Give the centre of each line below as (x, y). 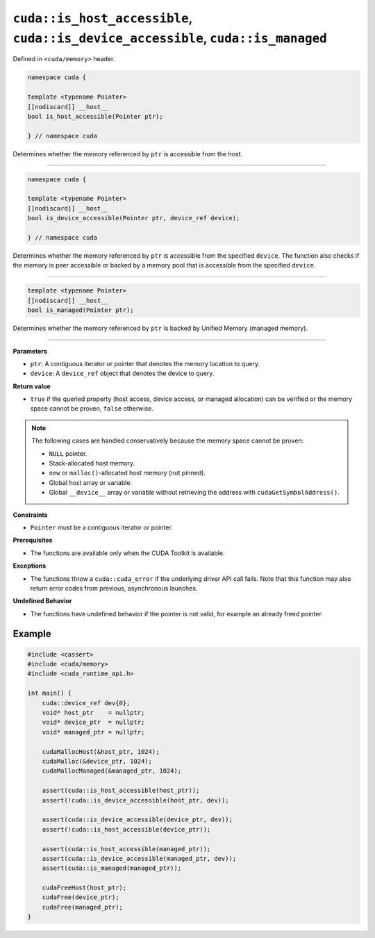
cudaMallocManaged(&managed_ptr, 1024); (112, 771)
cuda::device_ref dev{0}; (86, 703)
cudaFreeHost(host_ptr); (84, 888)
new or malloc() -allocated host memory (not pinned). (127, 473)
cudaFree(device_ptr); (81, 897)
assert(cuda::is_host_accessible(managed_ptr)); (126, 849)
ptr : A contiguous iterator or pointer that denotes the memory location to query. (145, 363)
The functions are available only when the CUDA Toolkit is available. (127, 553)
